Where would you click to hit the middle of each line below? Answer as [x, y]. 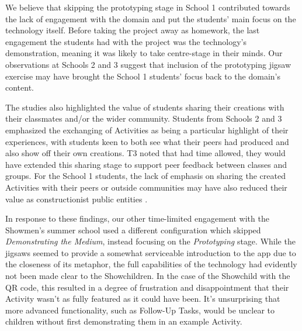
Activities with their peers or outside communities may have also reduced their [146, 187]
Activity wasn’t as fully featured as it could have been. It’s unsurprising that [143, 299]
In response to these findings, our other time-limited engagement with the [137, 218]
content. [20, 87]
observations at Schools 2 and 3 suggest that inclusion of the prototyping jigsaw [148, 64]
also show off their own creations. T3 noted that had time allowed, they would [145, 153]
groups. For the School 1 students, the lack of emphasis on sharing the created [145, 176]
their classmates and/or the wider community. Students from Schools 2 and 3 [144, 118]
